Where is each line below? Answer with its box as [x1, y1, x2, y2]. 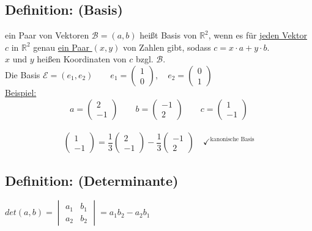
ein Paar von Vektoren [5, 29, 89, 42]
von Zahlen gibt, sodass [122, 40, 211, 53]
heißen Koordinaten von [37, 53, 127, 65]
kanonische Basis [210, 136, 254, 142]
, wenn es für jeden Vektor [208, 29, 307, 42]
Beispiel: [5, 86, 37, 98]
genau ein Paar [33, 40, 89, 53]
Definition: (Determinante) [5, 170, 179, 189]
